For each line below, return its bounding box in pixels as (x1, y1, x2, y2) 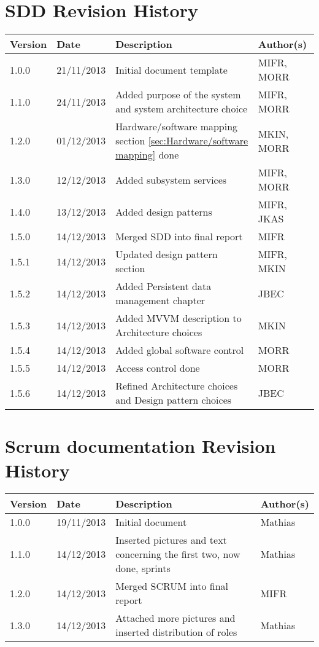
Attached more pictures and (115, 611, 236, 625)
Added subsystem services (115, 172, 227, 187)
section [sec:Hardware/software (115, 133, 248, 148)
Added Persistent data (115, 279, 212, 294)
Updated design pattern (115, 247, 218, 262)
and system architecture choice (115, 101, 248, 116)
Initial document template (115, 62, 228, 77)
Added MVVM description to (115, 311, 242, 326)
